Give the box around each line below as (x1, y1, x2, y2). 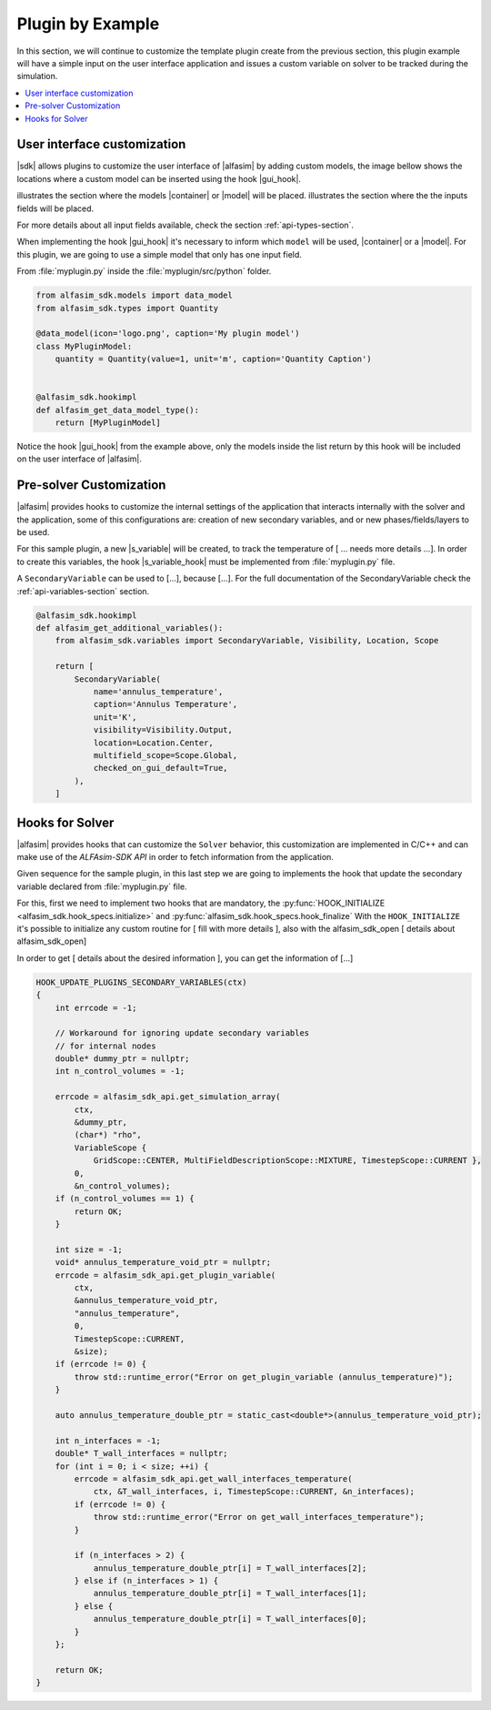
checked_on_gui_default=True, (93, 763, 228, 774)
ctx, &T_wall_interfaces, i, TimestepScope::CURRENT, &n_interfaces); (93, 1486, 416, 1497)
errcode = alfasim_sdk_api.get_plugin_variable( (55, 1270, 276, 1280)
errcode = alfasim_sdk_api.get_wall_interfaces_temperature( (74, 1473, 353, 1483)
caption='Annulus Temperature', (93, 699, 238, 710)
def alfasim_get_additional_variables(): (35, 623, 224, 633)
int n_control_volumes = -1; (55, 1066, 185, 1077)
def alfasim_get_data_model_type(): (35, 405, 200, 415)
